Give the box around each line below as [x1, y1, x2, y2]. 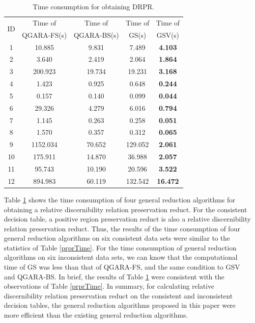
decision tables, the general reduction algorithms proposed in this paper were [4, 300, 236, 310]
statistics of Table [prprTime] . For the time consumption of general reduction [4, 242, 237, 252]
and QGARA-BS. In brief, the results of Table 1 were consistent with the [4, 271, 225, 281]
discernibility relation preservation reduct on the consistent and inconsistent [4, 290, 233, 300]
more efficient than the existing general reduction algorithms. [4, 310, 188, 320]
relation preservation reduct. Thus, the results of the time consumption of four [4, 223, 240, 233]
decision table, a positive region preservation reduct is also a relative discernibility [4, 214, 251, 224]
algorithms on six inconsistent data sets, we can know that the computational [4, 252, 238, 262]
